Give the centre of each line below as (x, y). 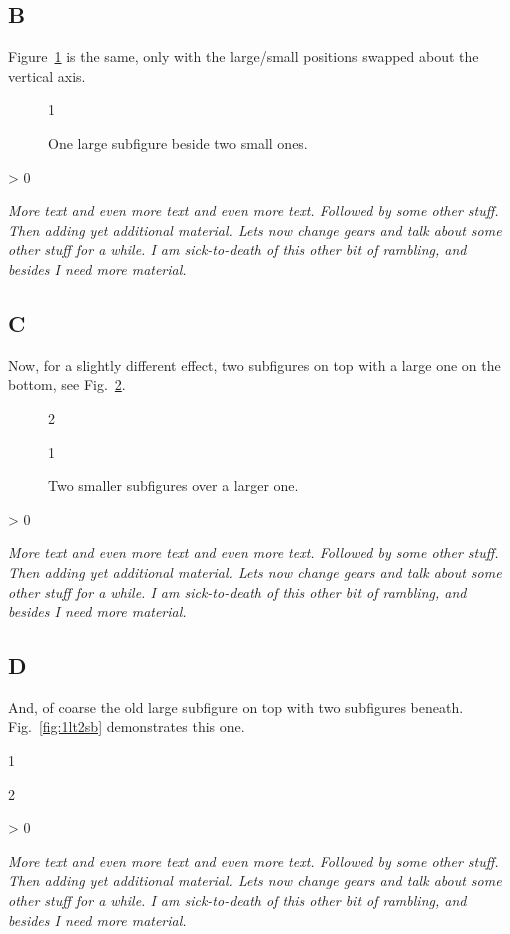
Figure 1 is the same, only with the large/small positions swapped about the (243, 56)
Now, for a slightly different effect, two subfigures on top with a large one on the (254, 364)
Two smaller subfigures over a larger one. (173, 485)
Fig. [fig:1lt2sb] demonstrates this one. (126, 726)
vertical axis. (47, 75)
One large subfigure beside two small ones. (178, 142)
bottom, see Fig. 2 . (67, 384)
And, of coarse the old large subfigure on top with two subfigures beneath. (236, 706)
